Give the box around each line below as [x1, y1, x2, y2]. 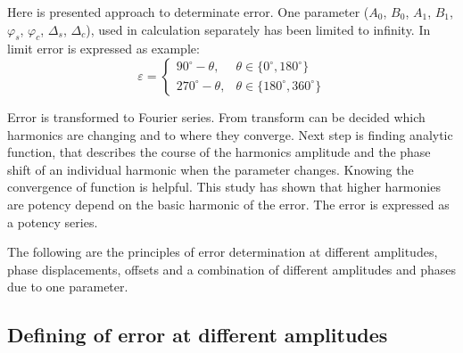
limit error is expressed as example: [7, 39, 200, 58]
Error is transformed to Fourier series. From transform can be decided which [7, 107, 426, 126]
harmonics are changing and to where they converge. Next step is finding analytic [7, 125, 453, 144]
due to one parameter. [7, 277, 128, 296]
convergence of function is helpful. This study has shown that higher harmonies [7, 177, 441, 196]
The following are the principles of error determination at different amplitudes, [7, 242, 438, 261]
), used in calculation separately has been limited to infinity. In [86, 20, 431, 38]
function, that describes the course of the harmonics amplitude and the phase [7, 143, 431, 161]
